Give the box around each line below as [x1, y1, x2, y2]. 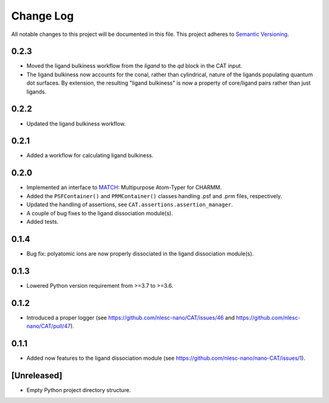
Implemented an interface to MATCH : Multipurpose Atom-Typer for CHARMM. [26, 184, 222, 191]
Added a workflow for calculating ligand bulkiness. [26, 152, 154, 159]
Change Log [11, 9, 74, 23]
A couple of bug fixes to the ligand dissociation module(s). [26, 209, 174, 216]
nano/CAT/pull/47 [26, 323, 71, 330]
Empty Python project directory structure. [26, 386, 131, 393]
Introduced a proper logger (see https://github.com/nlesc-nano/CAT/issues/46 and [26, 314, 235, 321]
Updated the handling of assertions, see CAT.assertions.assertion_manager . [26, 201, 233, 209]
